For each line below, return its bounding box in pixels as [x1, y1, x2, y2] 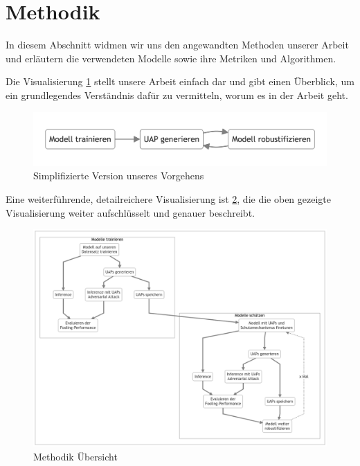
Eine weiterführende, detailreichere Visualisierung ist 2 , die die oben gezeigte [6, 192, 332, 206]
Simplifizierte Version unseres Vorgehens [33, 168, 204, 183]
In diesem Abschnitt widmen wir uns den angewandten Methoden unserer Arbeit [6, 37, 349, 52]
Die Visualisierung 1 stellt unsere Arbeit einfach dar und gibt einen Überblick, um [6, 74, 354, 89]
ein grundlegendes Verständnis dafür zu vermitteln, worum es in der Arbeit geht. [6, 87, 348, 102]
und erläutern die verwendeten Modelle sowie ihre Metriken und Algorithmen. [6, 51, 336, 65]
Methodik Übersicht [33, 449, 118, 463]
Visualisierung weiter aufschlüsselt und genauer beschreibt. [6, 205, 255, 219]
